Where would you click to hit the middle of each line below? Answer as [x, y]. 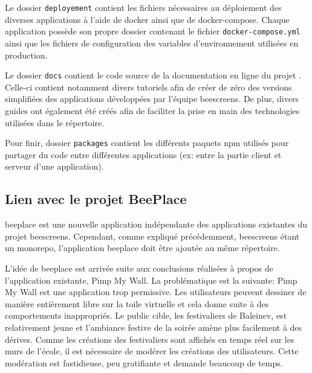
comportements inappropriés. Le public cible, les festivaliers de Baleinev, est [146, 315]
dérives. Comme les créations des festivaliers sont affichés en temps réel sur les [150, 339]
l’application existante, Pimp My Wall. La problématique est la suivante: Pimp [151, 280]
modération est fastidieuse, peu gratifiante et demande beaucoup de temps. [144, 362]
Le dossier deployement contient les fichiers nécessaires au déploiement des [143, 7]
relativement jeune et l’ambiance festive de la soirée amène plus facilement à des [154, 327]
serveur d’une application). [54, 166]
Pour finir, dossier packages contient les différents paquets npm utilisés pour [147, 143]
